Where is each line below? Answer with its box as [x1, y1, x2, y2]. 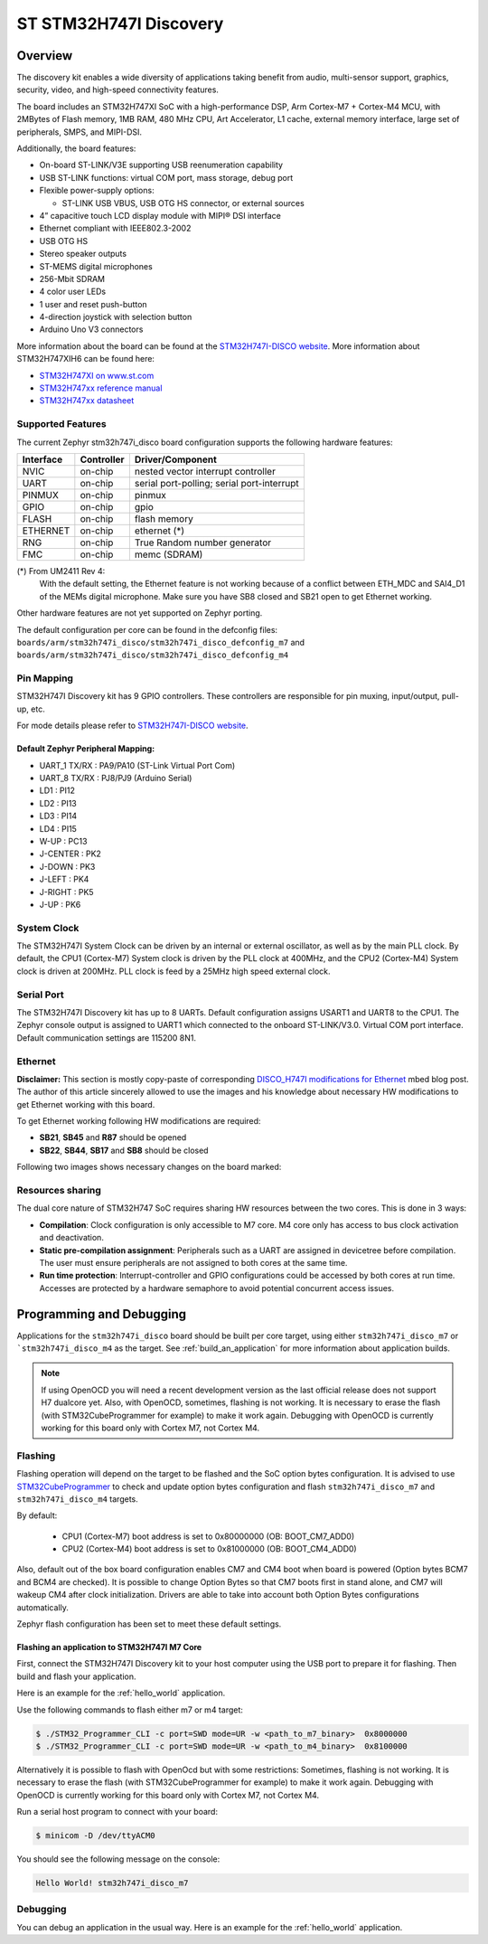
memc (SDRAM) [134, 548, 203, 561]
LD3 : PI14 [39, 810, 78, 822]
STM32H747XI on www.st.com [39, 370, 155, 381]
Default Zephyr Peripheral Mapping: [16, 743, 155, 754]
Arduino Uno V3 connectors [39, 324, 144, 335]
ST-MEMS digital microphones [39, 260, 153, 271]
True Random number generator [134, 536, 272, 549]
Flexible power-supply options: [39, 185, 155, 196]
